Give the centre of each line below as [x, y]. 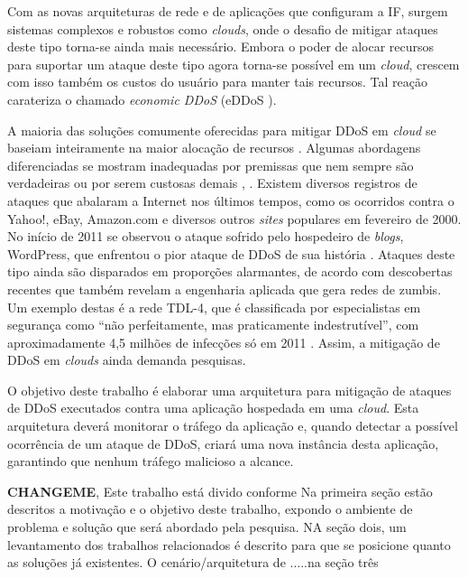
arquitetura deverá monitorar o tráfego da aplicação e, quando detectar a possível [233, 426]
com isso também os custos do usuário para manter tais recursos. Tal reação [217, 82]
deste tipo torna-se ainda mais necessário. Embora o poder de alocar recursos [221, 47]
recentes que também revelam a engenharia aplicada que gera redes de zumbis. [225, 289]
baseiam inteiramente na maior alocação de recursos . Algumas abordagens [214, 148]
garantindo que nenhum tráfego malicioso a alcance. [151, 461]
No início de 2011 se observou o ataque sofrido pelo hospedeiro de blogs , [206, 236]
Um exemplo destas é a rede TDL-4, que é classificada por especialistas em [214, 307]
